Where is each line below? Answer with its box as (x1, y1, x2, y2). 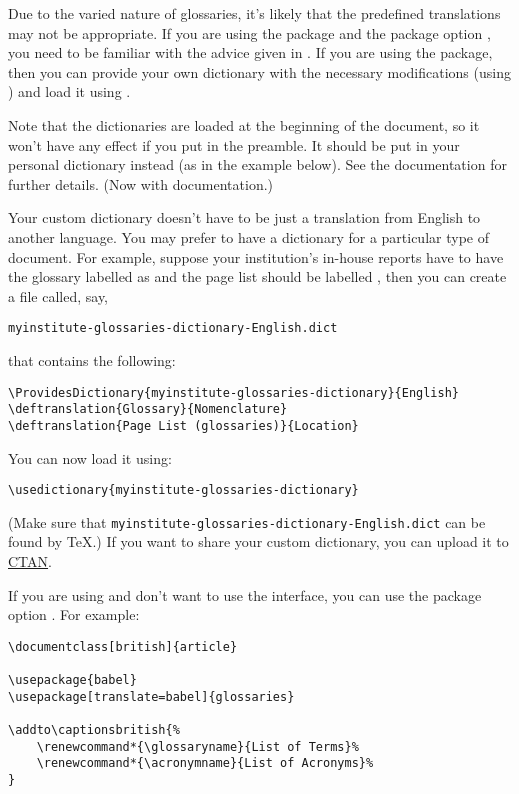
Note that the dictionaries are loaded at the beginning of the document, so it (8, 114, 480, 135)
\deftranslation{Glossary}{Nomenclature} (8, 402, 288, 417)
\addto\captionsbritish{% (8, 723, 180, 738)
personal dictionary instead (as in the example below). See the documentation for (8, 154, 507, 175)
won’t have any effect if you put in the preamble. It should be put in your (8, 134, 460, 155)
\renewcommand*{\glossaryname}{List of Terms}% (36, 739, 359, 754)
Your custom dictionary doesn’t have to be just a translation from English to (8, 207, 481, 228)
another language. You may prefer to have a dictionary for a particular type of (8, 226, 489, 247)
